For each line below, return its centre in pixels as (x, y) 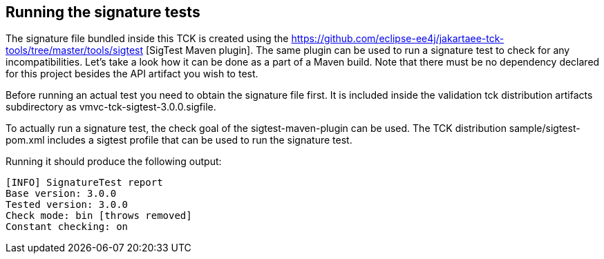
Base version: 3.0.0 (61, 194)
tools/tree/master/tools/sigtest (75, 50)
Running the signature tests (103, 12)
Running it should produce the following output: (114, 162)
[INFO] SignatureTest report (84, 183)
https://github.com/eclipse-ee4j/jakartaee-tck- (398, 39)
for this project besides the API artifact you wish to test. (132, 74)
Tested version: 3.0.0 (67, 205)
